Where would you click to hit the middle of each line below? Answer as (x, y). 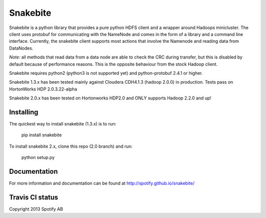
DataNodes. (21, 48)
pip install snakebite (42, 135)
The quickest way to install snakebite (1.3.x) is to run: (63, 124)
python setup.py (38, 157)
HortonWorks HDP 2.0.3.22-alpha (43, 89)
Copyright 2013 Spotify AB (36, 209)
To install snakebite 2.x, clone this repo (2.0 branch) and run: (71, 146)
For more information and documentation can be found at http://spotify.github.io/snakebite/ (102, 183)
